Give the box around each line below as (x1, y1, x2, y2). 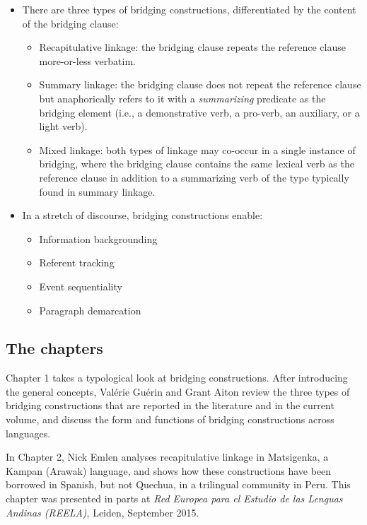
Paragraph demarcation (39, 302, 141, 317)
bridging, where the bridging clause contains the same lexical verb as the (39, 156, 354, 171)
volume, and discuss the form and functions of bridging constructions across (6, 412, 334, 427)
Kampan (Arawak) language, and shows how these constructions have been (6, 463, 332, 478)
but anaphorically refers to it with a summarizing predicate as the (39, 90, 326, 105)
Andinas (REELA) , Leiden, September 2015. (6, 505, 199, 519)
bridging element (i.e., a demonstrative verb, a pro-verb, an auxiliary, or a (39, 105, 360, 119)
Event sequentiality (39, 278, 122, 293)
